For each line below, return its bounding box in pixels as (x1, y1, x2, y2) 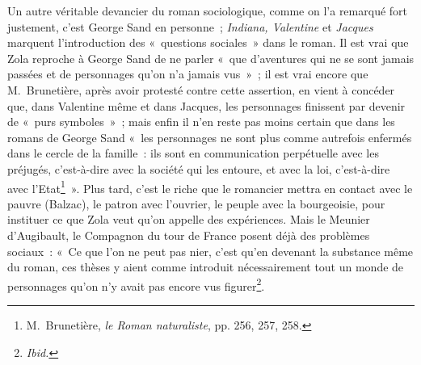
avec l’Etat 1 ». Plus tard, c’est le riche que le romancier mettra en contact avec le (7, 177, 413, 196)
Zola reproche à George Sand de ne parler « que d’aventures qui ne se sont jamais (7, 49, 415, 66)
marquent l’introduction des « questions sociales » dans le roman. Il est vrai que (7, 34, 409, 51)
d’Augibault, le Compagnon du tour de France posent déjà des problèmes (7, 226, 370, 243)
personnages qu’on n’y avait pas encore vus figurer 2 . (7, 275, 265, 294)
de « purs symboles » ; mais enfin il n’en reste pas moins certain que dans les (7, 113, 395, 130)
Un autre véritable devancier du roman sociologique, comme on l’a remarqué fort (7, 2, 408, 19)
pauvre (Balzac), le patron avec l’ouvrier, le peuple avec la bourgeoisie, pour (7, 195, 385, 212)
